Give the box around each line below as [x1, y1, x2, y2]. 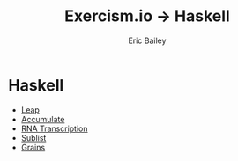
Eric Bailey [128, 35, 167, 46]
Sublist [20, 132, 47, 143]
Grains [20, 142, 46, 152]
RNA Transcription [20, 123, 88, 134]
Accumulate [20, 113, 65, 124]
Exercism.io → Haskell [64, 6, 230, 26]
